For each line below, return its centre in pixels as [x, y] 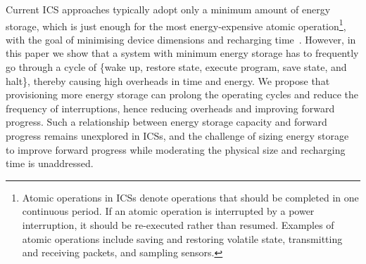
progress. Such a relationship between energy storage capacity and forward [166, 122]
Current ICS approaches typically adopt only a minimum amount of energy [168, 9]
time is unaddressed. [50, 163]
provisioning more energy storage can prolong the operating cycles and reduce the [182, 94]
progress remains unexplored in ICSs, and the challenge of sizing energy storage [177, 136]
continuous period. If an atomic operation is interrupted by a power [168, 211]
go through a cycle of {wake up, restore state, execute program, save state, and [176, 67]
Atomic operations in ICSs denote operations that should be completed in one [190, 197]
